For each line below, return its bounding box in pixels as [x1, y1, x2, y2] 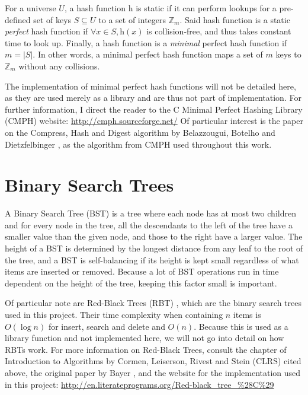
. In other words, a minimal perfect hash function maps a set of [33, 48, 263, 60]
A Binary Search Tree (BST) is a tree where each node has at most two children [5, 207, 296, 219]
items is [233, 308, 261, 320]
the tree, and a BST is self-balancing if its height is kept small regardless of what [5, 253, 299, 266]
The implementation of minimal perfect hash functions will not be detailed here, [5, 79, 296, 92]
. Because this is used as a [194, 320, 288, 332]
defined [5, 13, 31, 26]
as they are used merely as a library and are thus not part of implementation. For [5, 91, 301, 104]
